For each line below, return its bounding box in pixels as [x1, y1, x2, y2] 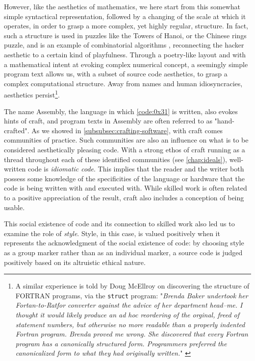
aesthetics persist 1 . [4, 88, 60, 99]
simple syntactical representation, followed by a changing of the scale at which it [4, 11, 246, 21]
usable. [4, 202, 25, 212]
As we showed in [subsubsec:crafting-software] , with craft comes [31, 125, 223, 135]
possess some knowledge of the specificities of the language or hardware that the [4, 173, 245, 183]
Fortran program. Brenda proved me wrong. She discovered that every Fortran [15, 329, 248, 339]
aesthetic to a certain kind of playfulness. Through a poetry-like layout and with [4, 49, 246, 59]
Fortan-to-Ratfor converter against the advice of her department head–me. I [15, 300, 243, 310]
